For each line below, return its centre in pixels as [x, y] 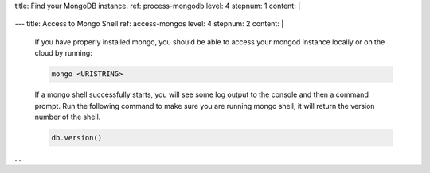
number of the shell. [68, 117]
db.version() [77, 138]
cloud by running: [64, 53]
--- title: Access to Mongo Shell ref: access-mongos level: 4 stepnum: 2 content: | [149, 24]
